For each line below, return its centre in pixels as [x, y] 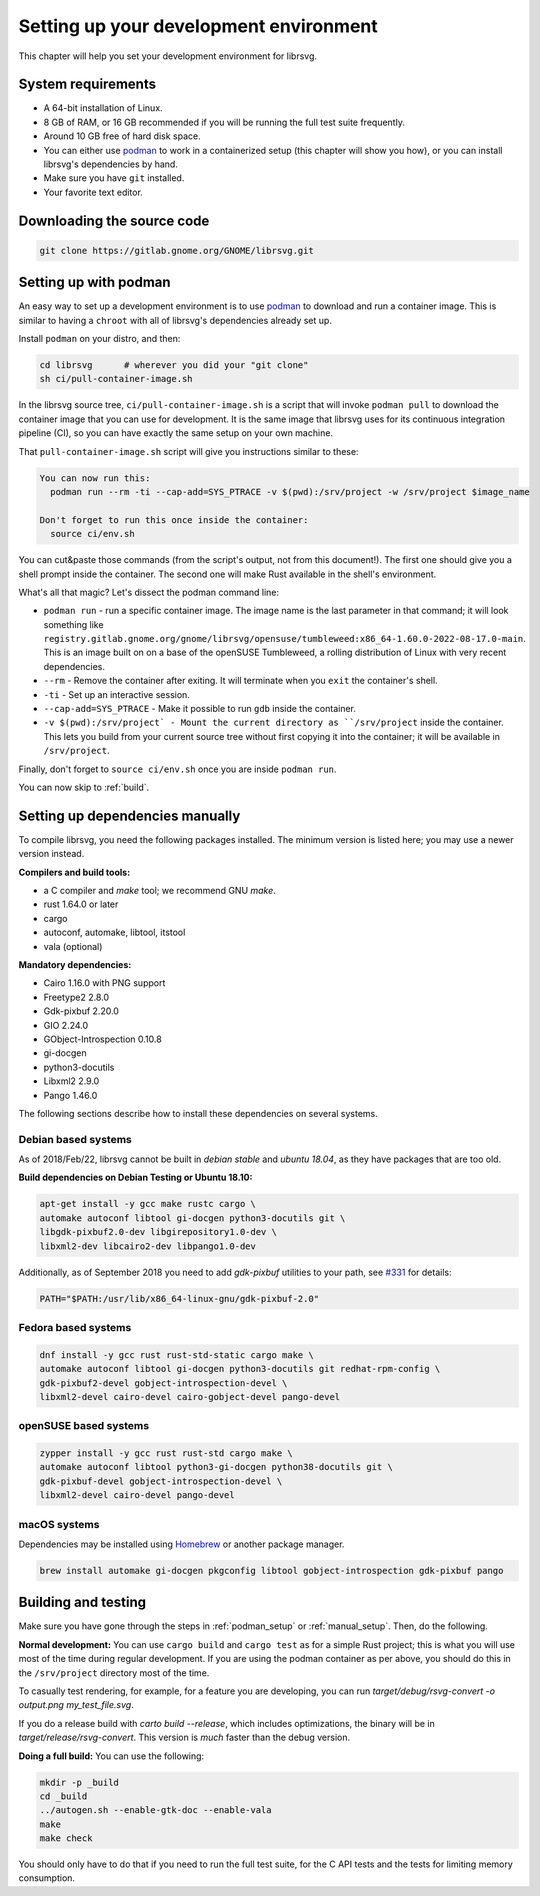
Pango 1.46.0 [70, 1095]
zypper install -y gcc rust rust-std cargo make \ [166, 1453]
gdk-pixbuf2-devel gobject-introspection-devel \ [163, 1383]
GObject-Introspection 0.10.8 [102, 1039]
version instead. [51, 854]
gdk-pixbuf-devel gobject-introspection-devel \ [161, 1481]
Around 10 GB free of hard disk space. [122, 136]
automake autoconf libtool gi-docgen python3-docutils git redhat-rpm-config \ [240, 1369]
